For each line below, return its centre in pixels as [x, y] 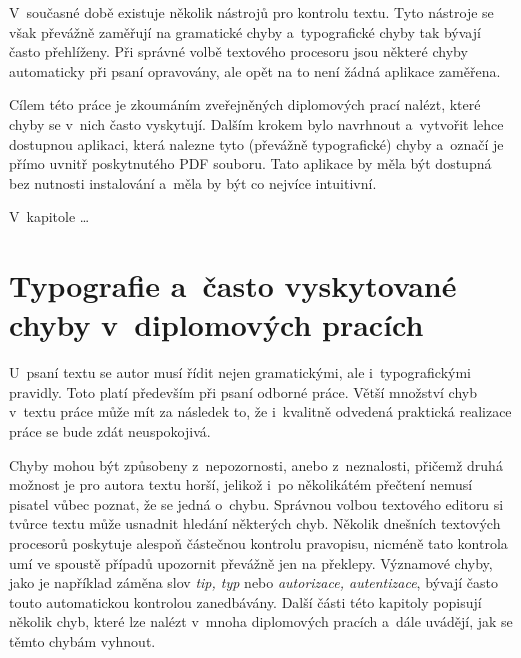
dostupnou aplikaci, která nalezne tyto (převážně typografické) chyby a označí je [256, 143]
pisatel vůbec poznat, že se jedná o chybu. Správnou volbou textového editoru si [256, 503]
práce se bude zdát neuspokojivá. [110, 431]
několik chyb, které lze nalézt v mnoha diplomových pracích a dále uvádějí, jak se [261, 621]
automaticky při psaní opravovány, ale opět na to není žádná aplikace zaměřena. [255, 70]
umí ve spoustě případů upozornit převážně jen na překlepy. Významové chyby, [251, 562]
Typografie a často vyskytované [233, 285]
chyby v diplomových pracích [216, 324]
